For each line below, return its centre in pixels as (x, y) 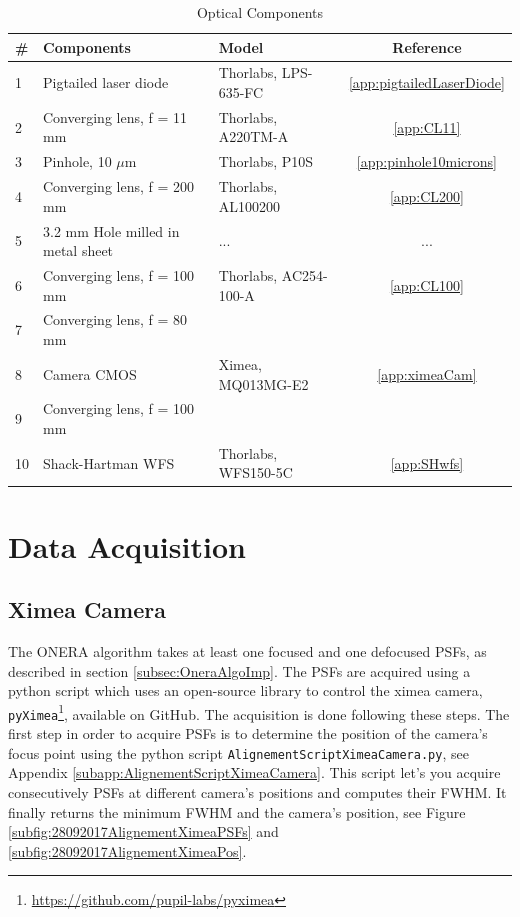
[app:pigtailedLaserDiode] (426, 82)
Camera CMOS (90, 373)
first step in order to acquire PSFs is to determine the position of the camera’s (248, 733)
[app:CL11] (427, 126)
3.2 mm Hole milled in (111, 230)
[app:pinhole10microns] (427, 161)
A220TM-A (253, 136)
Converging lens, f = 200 (119, 186)
